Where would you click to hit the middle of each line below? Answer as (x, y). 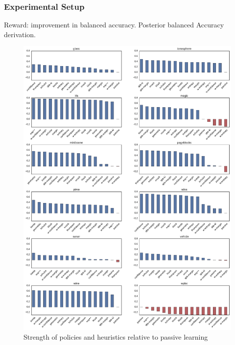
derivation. (20, 34)
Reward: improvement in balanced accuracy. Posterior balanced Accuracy (114, 25)
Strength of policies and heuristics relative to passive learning (116, 336)
